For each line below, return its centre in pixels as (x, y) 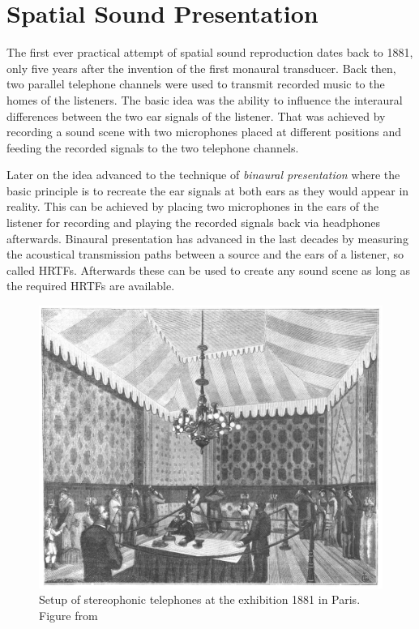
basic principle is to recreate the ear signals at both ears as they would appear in (208, 190)
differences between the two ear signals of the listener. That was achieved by (196, 116)
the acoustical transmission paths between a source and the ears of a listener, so (205, 254)
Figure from (68, 615)
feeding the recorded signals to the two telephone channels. (153, 147)
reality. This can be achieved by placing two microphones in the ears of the (193, 206)
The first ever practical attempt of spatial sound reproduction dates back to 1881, (210, 52)
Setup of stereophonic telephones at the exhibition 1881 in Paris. (200, 599)
